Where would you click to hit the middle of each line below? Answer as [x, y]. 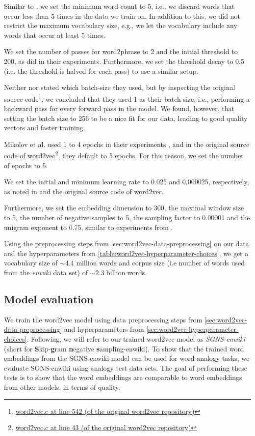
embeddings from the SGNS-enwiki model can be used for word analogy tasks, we [127, 358]
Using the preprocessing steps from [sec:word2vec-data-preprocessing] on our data [127, 244]
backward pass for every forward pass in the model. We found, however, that [119, 108]
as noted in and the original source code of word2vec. [84, 191]
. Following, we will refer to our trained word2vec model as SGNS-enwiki [136, 338]
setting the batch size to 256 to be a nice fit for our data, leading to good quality [126, 118]
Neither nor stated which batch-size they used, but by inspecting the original [120, 87]
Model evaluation [49, 299]
